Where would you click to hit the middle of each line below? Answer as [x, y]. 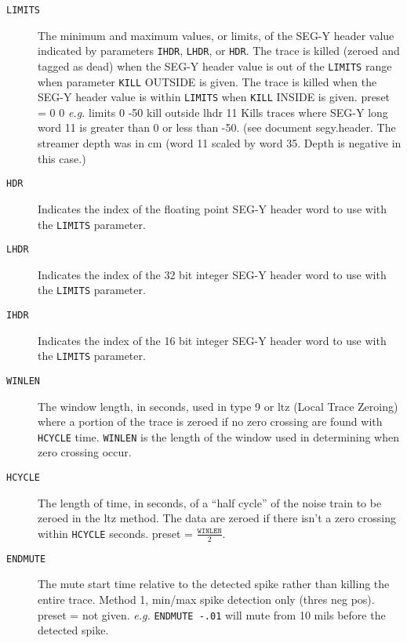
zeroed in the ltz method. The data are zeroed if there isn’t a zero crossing [217, 518]
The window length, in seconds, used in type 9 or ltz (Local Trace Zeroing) [218, 406]
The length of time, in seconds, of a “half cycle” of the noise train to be [210, 502]
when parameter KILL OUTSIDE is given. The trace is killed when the [207, 81]
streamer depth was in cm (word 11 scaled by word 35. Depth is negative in [220, 143]
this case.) [62, 158]
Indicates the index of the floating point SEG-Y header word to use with [213, 208]
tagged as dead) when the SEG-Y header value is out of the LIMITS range [215, 65]
